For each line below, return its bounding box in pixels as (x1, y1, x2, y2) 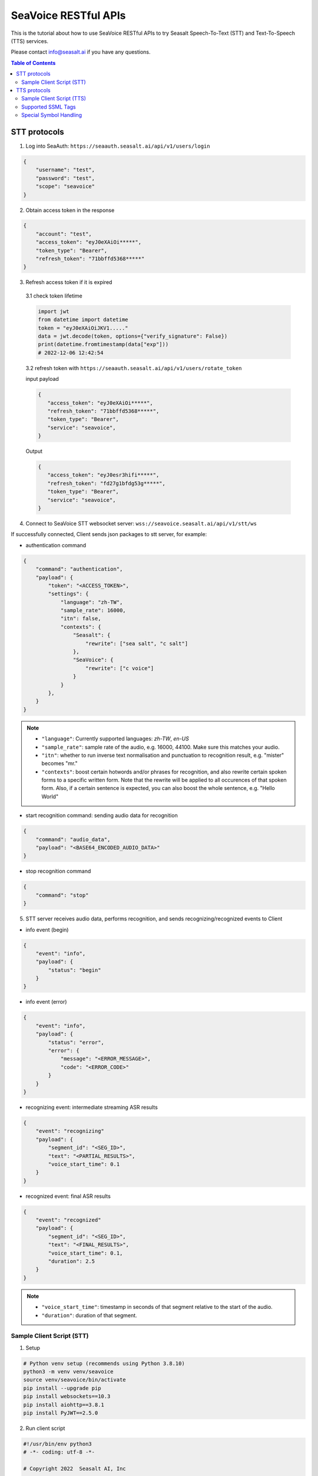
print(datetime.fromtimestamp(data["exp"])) (38, 341, 169, 348)
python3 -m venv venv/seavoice (23, 1369, 114, 1375)
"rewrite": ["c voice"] (85, 665, 154, 671)
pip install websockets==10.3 (23, 1393, 111, 1400)
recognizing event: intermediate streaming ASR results (25, 1103, 158, 1111)
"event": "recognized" (35, 1217, 101, 1223)
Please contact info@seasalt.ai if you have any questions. (11, 48, 151, 55)
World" (41, 793, 59, 800)
